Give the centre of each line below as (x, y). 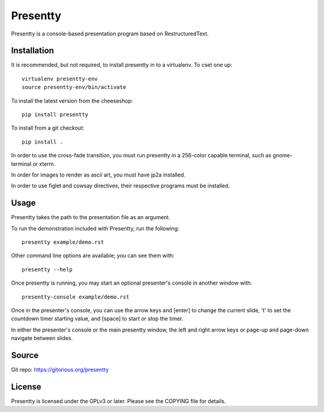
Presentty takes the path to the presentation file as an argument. (91, 217)
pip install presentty (55, 115)
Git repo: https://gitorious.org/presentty (60, 370)
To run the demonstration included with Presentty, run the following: (95, 228)
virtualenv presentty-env (60, 79)
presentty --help (47, 269)
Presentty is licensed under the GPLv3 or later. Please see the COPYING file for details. (118, 401)
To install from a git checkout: (48, 128)
